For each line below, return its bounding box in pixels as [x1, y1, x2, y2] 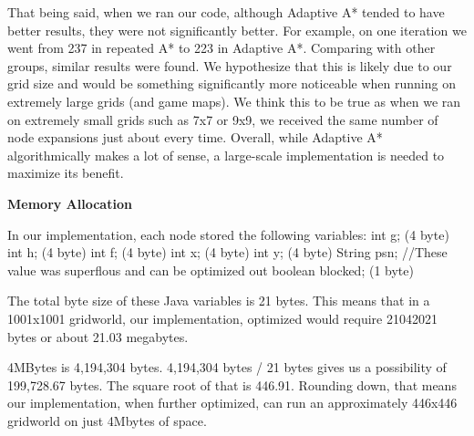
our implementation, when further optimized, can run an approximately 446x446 [7, 393, 458, 412]
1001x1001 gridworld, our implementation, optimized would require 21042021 [7, 308, 438, 327]
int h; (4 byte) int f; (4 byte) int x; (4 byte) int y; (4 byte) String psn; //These [7, 243, 448, 262]
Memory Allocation [7, 193, 132, 213]
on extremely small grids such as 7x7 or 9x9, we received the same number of [7, 109, 438, 129]
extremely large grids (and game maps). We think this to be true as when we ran [7, 91, 461, 110]
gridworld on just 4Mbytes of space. [7, 410, 207, 430]
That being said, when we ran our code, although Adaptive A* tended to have [7, 3, 445, 21]
